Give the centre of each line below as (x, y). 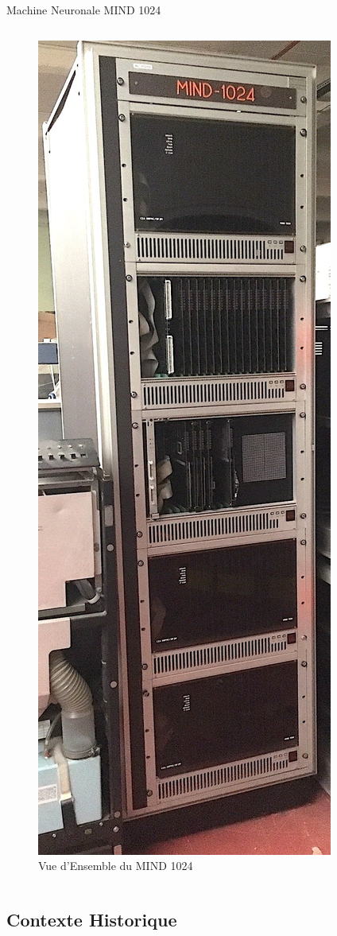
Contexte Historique (92, 920)
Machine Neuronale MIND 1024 (84, 10)
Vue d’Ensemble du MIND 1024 (116, 866)
